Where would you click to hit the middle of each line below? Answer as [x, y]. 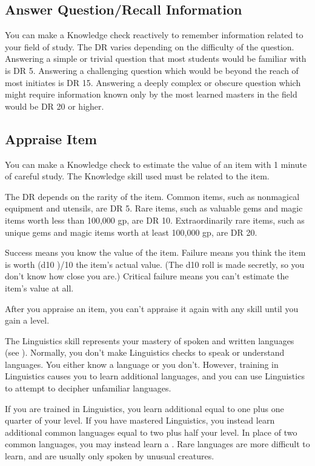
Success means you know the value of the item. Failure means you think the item [155, 252]
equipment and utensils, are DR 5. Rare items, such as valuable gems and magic [154, 208]
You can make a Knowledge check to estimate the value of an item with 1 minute [156, 164]
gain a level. [27, 320]
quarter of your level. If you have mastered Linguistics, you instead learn [140, 420]
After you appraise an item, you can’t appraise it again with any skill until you [152, 308]
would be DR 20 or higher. [55, 106]
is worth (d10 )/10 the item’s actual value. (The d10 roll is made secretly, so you [155, 264]
